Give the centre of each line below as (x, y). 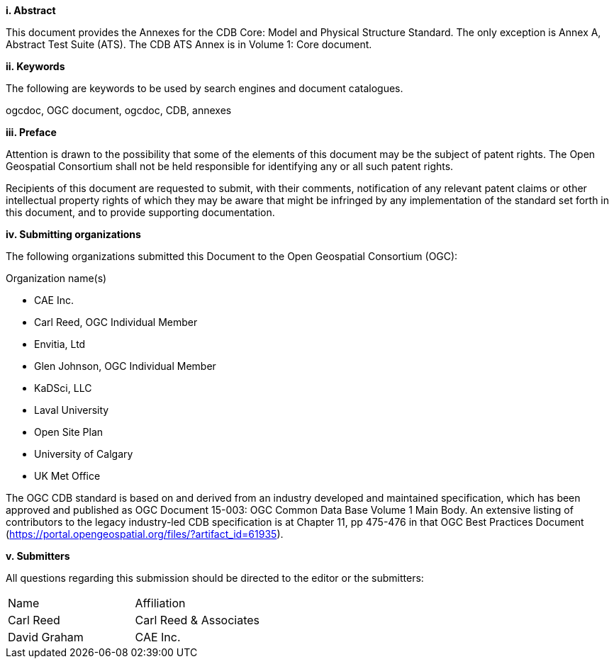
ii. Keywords (35, 66)
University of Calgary (84, 454)
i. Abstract (31, 10)
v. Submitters (38, 556)
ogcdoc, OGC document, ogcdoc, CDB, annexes (119, 110)
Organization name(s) (56, 278)
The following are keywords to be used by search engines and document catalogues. (205, 88)
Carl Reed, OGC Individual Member (116, 322)
